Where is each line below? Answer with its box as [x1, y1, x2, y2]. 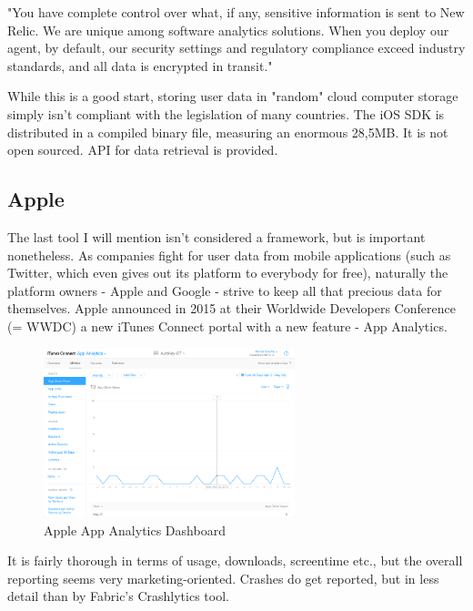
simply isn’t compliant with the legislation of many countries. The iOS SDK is [7, 104, 445, 123]
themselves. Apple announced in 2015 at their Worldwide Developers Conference [7, 299, 456, 318]
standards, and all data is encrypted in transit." [7, 56, 273, 75]
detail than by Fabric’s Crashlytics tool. [7, 586, 229, 606]
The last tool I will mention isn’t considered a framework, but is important [7, 227, 426, 246]
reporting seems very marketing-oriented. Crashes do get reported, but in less [7, 568, 439, 587]
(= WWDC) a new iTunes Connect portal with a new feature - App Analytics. [7, 316, 448, 335]
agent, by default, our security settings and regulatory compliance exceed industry [7, 38, 466, 57]
